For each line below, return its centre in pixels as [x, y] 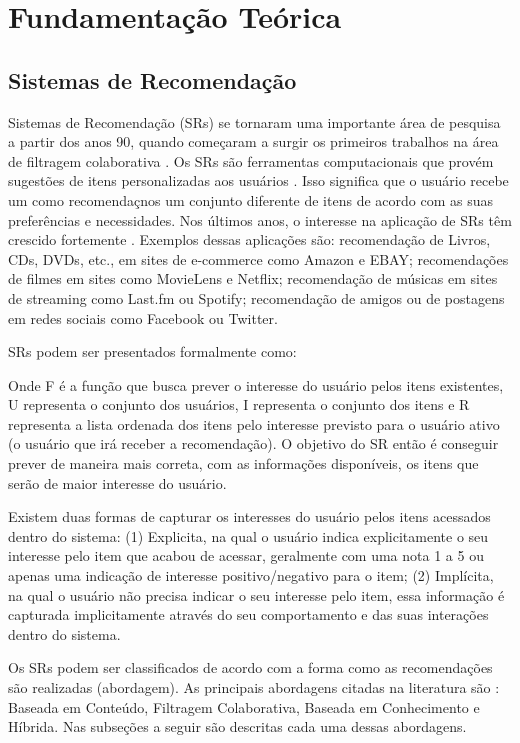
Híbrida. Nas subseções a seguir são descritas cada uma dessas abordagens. [237, 726]
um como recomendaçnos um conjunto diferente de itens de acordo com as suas [250, 199]
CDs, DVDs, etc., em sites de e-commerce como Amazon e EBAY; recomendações [258, 258]
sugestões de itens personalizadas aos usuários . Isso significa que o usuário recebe [258, 180]
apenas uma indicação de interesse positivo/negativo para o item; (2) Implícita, [251, 575]
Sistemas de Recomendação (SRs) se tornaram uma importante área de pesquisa [254, 121]
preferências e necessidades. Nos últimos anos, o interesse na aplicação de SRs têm [260, 219]
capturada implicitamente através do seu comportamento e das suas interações [248, 614]
